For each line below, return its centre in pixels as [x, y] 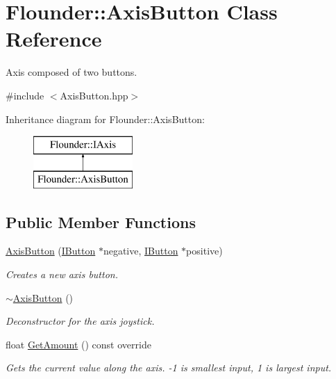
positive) [204, 251]
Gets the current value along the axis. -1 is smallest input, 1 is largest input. [169, 368]
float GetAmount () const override [78, 344]
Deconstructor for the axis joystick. [80, 321]
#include [25, 95]
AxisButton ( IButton [51, 251]
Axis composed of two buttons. [72, 72]
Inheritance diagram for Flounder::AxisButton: [105, 119]
